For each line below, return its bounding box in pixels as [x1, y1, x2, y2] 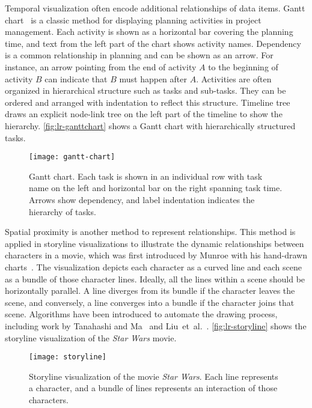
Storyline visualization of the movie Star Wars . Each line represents [29, 370, 278, 382]
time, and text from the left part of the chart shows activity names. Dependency [5, 37, 301, 49]
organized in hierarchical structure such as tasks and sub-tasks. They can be [5, 84, 286, 97]
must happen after [119, 72, 187, 85]
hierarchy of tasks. [29, 205, 96, 218]
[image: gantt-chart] [29, 153, 115, 162]
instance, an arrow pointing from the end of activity [5, 60, 197, 73]
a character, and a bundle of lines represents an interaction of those [29, 382, 278, 394]
